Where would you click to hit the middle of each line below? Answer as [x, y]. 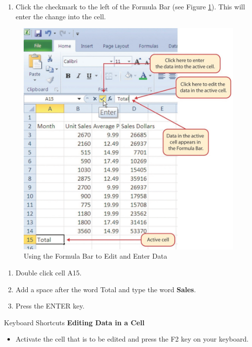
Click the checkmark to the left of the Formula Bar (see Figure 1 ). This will [130, 6]
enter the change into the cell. [61, 16]
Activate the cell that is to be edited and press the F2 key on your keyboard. [132, 339]
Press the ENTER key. [50, 306]
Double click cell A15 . [48, 272]
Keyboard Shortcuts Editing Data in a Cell [74, 322]
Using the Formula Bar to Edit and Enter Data [96, 256]
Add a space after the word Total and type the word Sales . [106, 289]
